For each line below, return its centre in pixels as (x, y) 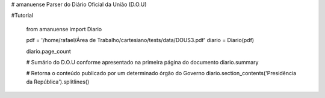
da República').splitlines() (58, 82)
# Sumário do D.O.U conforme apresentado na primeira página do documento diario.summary (142, 62)
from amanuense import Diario (64, 29)
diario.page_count (49, 51)
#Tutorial (22, 16)
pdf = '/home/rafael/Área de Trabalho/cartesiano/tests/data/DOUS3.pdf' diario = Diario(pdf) (140, 40)
